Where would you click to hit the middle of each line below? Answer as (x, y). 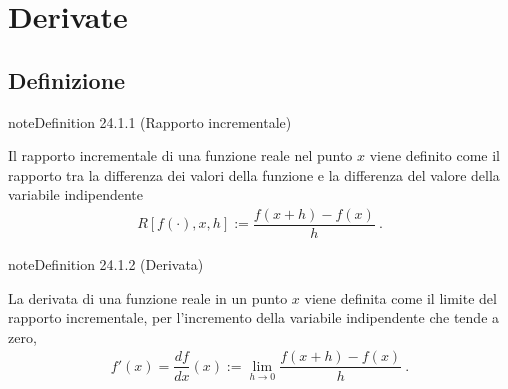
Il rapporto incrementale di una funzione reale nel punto (180, 155)
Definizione (67, 79)
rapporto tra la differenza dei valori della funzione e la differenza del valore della (254, 174)
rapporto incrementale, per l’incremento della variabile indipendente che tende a (254, 317)
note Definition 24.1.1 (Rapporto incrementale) (150, 121)
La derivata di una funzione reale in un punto (148, 297)
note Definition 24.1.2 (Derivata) (106, 264)
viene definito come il (434, 155)
